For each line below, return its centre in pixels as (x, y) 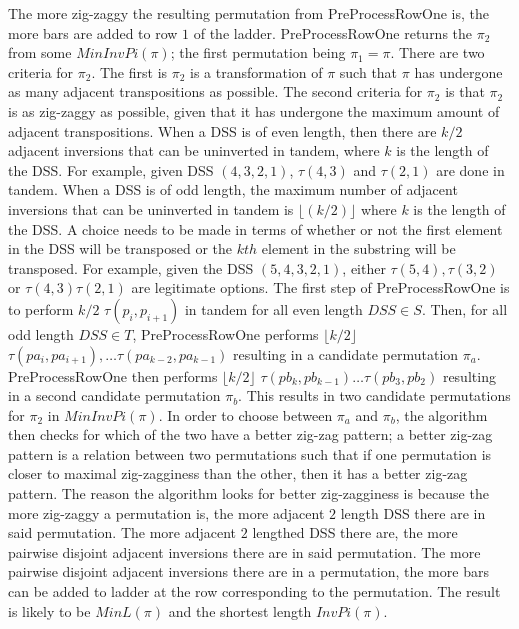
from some (40, 52)
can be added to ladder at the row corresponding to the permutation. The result (254, 591)
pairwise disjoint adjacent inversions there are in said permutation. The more (244, 551)
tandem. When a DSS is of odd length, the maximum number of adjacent (233, 189)
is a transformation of (256, 71)
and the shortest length (240, 610)
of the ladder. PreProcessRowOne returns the (333, 32)
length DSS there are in (413, 512)
